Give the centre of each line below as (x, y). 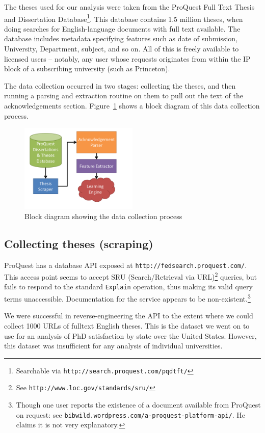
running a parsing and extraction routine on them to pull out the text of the (124, 96)
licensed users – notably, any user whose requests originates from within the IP (127, 58)
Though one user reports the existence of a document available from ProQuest (138, 405)
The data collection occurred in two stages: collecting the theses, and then (120, 85)
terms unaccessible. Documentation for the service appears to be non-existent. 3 (127, 298)
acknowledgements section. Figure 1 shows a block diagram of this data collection (132, 105)
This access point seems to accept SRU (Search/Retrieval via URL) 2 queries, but (130, 276)
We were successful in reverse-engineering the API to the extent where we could (129, 316)
